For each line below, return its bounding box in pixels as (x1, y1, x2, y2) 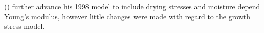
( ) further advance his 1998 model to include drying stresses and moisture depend (4, 1, 260, 11)
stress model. (4, 21, 45, 31)
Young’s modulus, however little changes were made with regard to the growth (4, 11, 251, 21)
